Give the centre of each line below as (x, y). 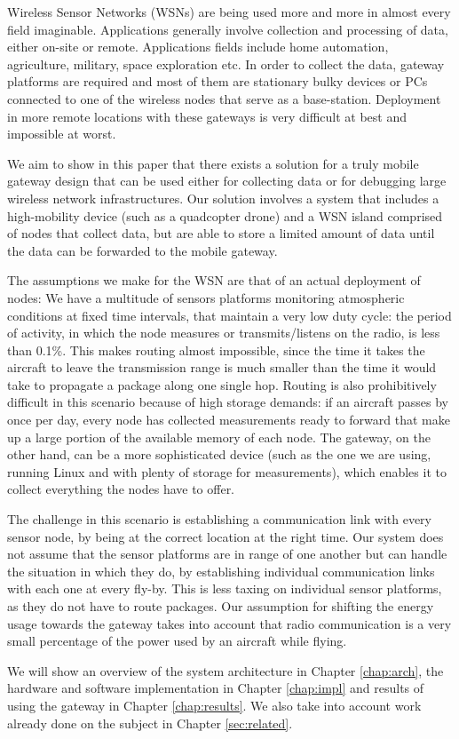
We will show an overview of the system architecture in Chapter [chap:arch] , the (226, 670)
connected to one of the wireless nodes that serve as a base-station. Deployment (224, 98)
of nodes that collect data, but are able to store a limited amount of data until (221, 233)
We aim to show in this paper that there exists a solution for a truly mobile (213, 163)
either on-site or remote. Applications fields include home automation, (198, 47)
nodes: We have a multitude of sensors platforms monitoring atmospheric (206, 297)
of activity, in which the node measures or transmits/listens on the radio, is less (224, 333)
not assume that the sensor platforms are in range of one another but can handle (227, 554)
